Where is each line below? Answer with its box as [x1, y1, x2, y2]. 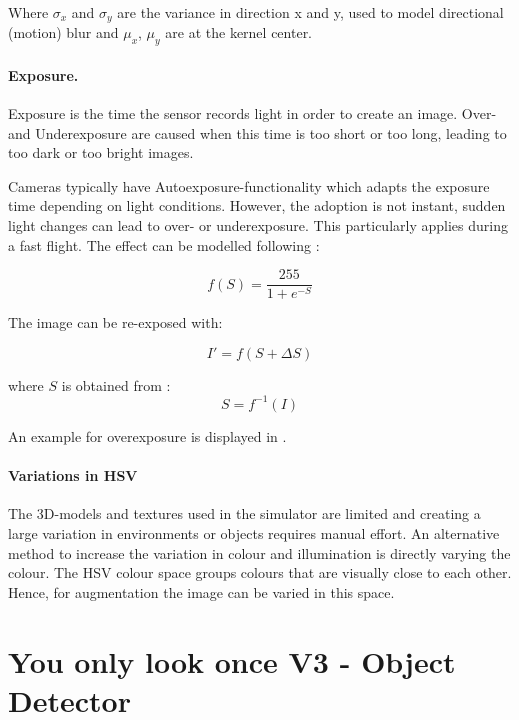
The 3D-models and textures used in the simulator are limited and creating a [8, 503, 481, 524]
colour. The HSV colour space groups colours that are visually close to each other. [8, 562, 512, 583]
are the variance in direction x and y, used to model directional [117, 2, 504, 22]
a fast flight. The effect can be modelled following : [8, 234, 320, 255]
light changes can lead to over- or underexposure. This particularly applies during [8, 215, 508, 236]
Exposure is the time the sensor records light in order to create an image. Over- [8, 103, 497, 124]
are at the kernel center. [165, 22, 313, 43]
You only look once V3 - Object [8, 640, 456, 681]
